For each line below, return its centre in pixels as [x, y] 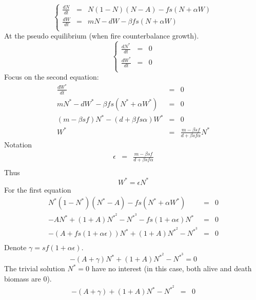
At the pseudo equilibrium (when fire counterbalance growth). [102, 36]
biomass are [23, 278]
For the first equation [38, 189]
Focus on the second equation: [52, 77]
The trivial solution [35, 268]
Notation [18, 145]
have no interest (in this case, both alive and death [172, 268]
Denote [15, 247]
